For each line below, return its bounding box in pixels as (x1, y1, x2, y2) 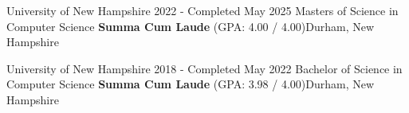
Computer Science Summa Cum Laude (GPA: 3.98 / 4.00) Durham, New (6, 76, 375, 92)
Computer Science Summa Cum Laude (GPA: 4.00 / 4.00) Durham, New (6, 18, 375, 34)
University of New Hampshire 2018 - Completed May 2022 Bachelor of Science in (6, 60, 403, 76)
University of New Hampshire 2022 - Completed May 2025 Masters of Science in (6, 2, 399, 18)
